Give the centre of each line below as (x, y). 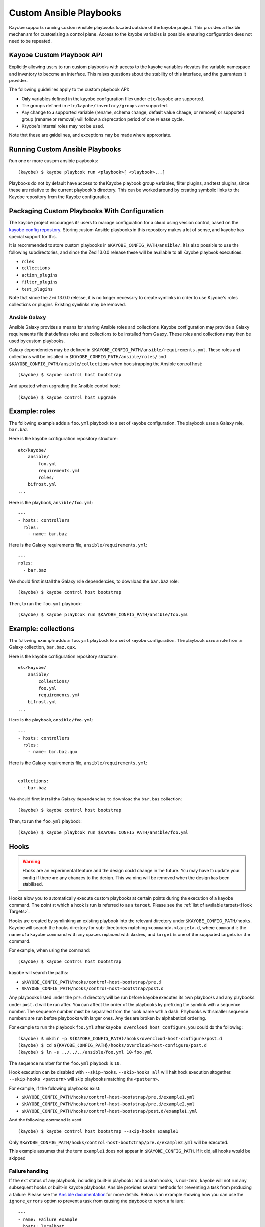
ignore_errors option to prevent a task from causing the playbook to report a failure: (97, 1201)
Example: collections (42, 629)
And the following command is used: (46, 1120)
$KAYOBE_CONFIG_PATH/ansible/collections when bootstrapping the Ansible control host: (106, 364)
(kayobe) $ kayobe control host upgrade (67, 397)
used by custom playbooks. (37, 341)
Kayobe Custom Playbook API (56, 55)
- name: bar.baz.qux (53, 752)
